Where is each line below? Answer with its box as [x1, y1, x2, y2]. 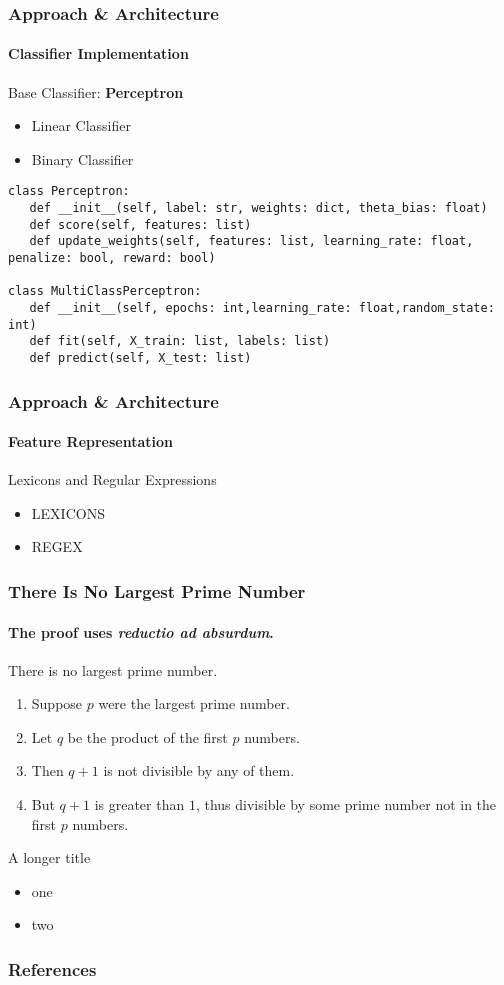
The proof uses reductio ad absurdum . [8, 621, 274, 642]
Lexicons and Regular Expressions [8, 469, 217, 490]
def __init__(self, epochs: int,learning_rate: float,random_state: [29, 301, 495, 316]
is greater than [94, 794, 185, 815]
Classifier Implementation [8, 43, 189, 64]
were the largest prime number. [98, 693, 290, 714]
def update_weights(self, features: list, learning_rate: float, [29, 234, 474, 249]
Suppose [31, 693, 83, 714]
